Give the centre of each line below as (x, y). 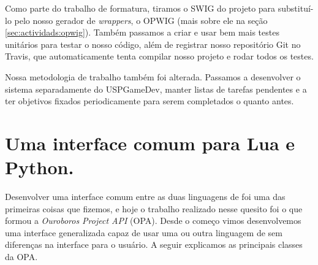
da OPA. (21, 257)
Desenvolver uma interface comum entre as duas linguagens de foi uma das (145, 197)
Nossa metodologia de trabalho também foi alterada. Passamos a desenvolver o (153, 76)
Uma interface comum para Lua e (150, 143)
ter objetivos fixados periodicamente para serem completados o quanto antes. (150, 101)
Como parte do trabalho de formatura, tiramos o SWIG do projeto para (140, 8)
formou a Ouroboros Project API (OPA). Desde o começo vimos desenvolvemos (153, 221)
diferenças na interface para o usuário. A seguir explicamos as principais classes (154, 244)
